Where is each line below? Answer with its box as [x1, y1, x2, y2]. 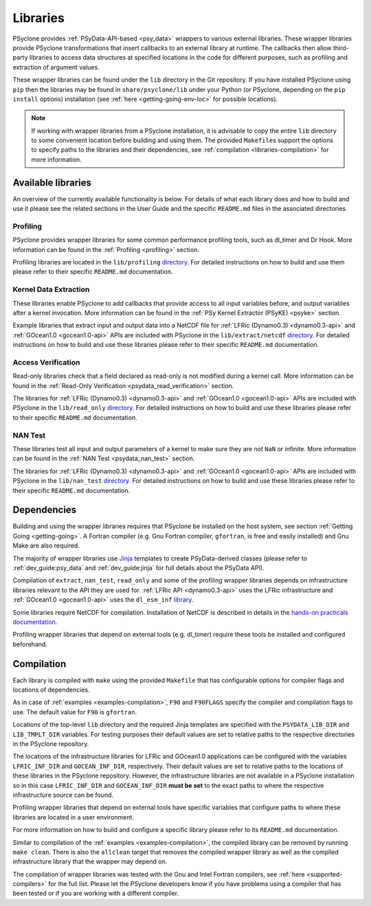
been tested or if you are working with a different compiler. [12, 890, 179, 898]
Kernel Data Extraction [12, 285, 90, 295]
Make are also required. [12, 541, 80, 550]
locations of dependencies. [12, 686, 90, 694]
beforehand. [12, 639, 48, 648]
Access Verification [12, 357, 80, 367]
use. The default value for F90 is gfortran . [12, 707, 137, 716]
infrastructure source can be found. [12, 791, 113, 799]
